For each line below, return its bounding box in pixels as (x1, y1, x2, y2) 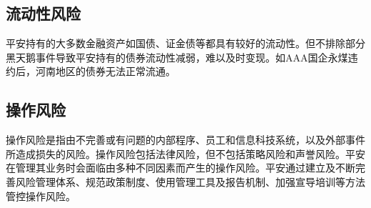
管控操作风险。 (6, 188, 76, 203)
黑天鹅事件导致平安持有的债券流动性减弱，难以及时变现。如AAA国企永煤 (6, 49, 348, 64)
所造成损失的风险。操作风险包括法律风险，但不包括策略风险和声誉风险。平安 (6, 146, 365, 161)
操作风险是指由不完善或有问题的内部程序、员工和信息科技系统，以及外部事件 (6, 132, 365, 147)
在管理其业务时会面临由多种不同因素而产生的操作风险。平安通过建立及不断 (6, 160, 355, 175)
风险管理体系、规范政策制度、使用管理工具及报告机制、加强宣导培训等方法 (15, 174, 365, 189)
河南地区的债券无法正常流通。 (35, 64, 176, 79)
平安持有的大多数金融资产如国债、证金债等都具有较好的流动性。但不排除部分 (6, 36, 365, 51)
